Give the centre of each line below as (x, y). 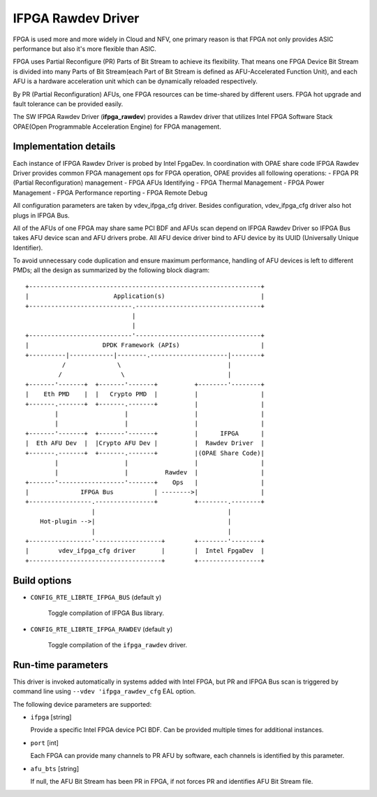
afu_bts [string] (55, 768)
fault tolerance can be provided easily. (68, 104)
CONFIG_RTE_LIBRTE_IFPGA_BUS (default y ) (96, 597)
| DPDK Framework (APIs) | (145, 345)
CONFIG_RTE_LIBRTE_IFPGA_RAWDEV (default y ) (102, 629)
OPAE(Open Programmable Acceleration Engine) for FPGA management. (117, 127)
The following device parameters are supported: (82, 704)
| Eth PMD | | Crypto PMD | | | (145, 394)
